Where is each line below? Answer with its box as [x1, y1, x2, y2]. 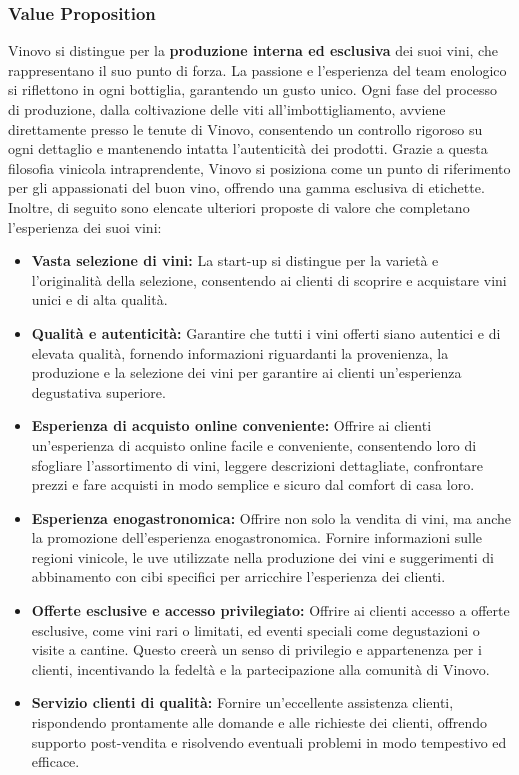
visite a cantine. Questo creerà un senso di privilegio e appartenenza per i [31, 639, 482, 660]
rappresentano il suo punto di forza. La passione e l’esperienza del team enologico [8, 59, 507, 80]
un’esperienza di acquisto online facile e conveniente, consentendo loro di [31, 434, 477, 455]
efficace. [31, 751, 80, 772]
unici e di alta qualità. [31, 289, 168, 310]
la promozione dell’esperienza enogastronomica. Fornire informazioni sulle [31, 527, 483, 548]
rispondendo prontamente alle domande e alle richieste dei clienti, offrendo [31, 712, 488, 733]
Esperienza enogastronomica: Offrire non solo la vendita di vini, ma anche [31, 507, 512, 528]
